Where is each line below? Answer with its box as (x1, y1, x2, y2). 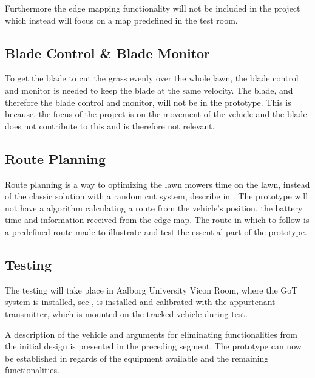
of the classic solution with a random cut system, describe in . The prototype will (5, 190, 308, 202)
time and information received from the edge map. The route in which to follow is (5, 213, 310, 226)
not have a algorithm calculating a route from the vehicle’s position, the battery (5, 201, 303, 214)
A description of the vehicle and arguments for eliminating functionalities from (5, 328, 297, 340)
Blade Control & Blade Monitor (5, 43, 211, 62)
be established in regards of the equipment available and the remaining (5, 351, 269, 364)
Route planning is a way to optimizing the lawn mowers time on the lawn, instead (5, 177, 310, 190)
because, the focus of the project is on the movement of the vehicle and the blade (5, 108, 307, 120)
